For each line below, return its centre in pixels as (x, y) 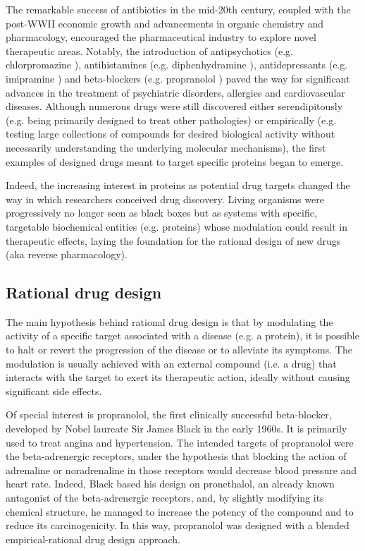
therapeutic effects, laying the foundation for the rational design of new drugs (173, 240)
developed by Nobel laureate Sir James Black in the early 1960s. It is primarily (177, 429)
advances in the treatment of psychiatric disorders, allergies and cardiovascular (175, 92)
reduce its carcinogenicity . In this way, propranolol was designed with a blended (178, 525)
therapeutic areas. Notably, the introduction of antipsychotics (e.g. (149, 50)
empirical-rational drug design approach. (93, 539)
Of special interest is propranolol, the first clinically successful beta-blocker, (169, 414)
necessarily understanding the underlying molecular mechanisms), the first (166, 147)
